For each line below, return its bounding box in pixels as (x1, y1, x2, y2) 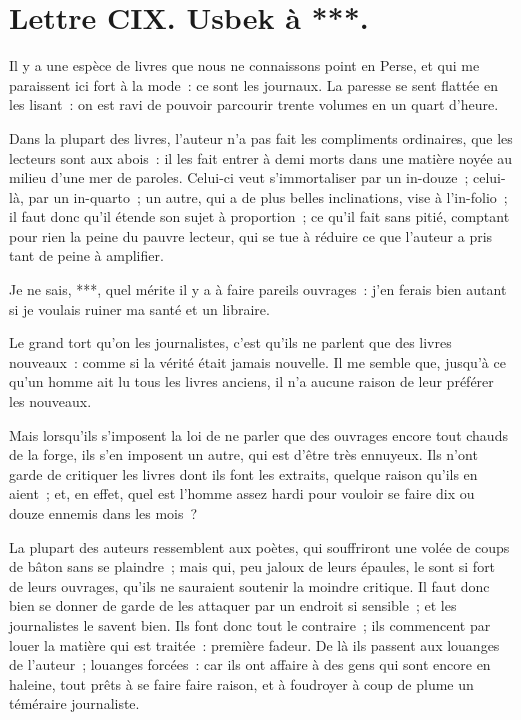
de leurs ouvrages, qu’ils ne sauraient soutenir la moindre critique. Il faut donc (9, 575, 490, 596)
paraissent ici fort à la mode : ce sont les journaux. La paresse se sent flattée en (9, 74, 498, 95)
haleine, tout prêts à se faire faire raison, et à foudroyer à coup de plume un (9, 673, 474, 694)
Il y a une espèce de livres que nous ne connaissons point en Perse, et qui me (9, 55, 480, 76)
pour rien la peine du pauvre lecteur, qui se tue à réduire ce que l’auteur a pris (9, 225, 493, 246)
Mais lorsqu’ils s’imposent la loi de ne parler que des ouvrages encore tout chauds (9, 424, 508, 445)
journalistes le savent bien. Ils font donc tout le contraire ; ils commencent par (9, 614, 491, 635)
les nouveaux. (9, 391, 92, 412)
